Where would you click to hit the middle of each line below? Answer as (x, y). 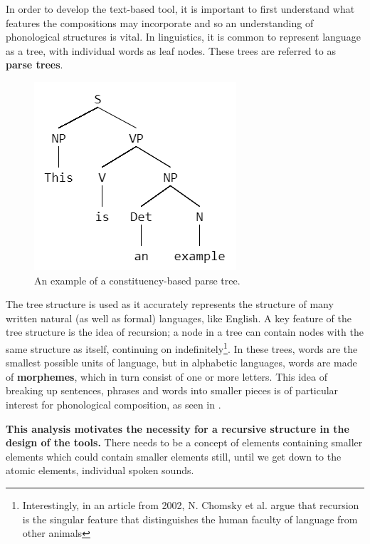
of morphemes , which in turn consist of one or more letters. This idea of (166, 376)
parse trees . (35, 65)
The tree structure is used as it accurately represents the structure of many (170, 304)
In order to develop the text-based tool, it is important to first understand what (180, 9)
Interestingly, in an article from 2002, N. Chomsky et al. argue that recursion (191, 504)
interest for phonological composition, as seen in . (113, 404)
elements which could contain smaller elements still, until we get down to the (174, 456)
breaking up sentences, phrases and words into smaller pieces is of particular (172, 390)
